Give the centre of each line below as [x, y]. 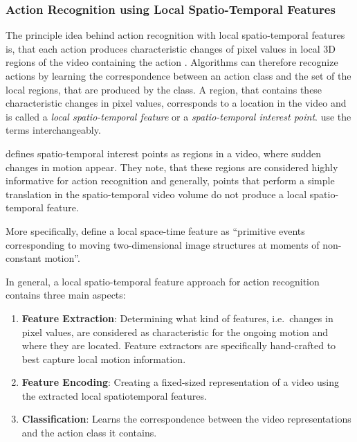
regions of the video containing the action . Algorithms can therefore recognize [172, 62]
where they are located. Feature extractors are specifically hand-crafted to [179, 345]
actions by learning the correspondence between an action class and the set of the [178, 76]
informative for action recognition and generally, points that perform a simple [170, 180]
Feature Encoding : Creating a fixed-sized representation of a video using [180, 382]
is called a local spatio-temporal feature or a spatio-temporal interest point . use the [178, 116]
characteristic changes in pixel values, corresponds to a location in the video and [176, 103]
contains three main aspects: [66, 295]
